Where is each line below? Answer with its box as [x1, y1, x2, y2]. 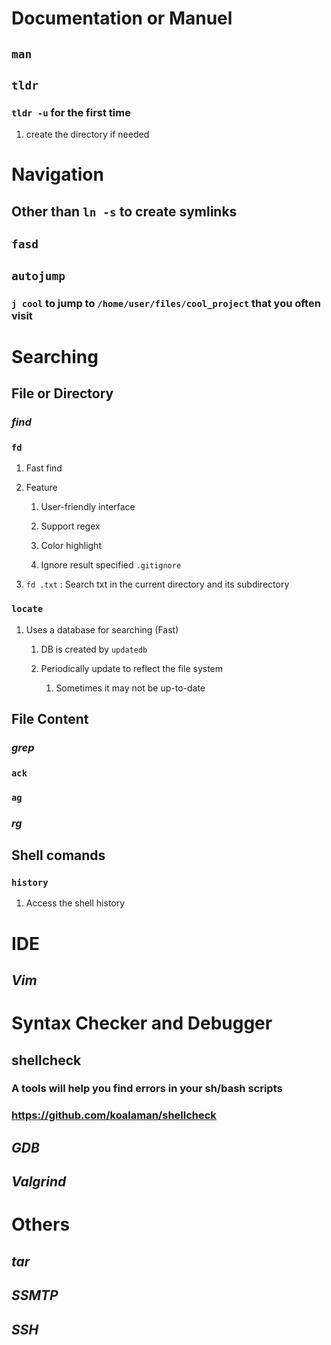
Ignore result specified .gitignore [40, 559, 182, 571]
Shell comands [11, 847, 106, 864]
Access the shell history [25, 897, 126, 909]
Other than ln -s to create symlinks [11, 203, 238, 220]
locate [11, 603, 44, 615]
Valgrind [11, 1173, 67, 1191]
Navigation [11, 163, 104, 186]
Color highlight [40, 540, 102, 552]
